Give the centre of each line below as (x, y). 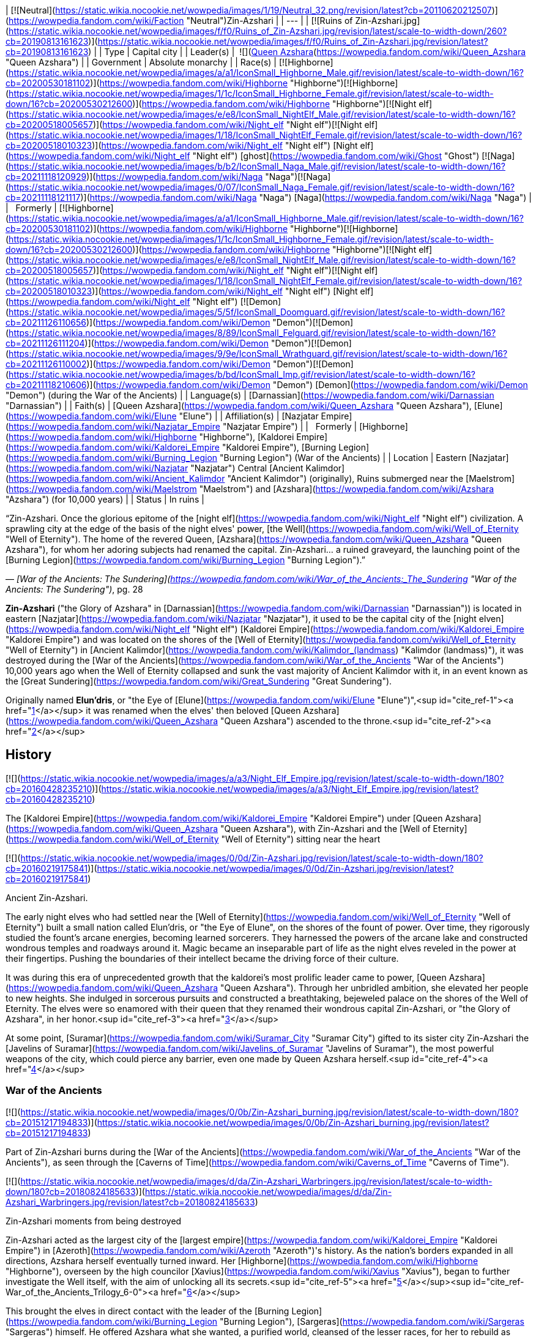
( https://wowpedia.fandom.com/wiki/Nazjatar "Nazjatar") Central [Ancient (154, 468)
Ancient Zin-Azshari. (47, 897)
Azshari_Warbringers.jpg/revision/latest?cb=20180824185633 (130, 1202)
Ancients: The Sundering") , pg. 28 (74, 589)
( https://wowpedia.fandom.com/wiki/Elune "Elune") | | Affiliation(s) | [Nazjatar (162, 416)
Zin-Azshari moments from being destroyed (94, 1221)
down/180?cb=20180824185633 (71, 1191)
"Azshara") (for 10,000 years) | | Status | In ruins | (105, 499)
